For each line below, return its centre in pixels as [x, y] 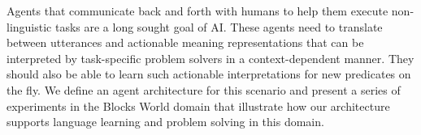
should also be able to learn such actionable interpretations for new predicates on [209, 74]
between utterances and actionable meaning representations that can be [185, 42]
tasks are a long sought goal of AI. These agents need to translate [219, 26]
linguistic [29, 26]
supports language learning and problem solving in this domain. [165, 122]
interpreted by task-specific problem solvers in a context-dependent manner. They [210, 58]
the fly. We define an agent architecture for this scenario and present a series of [204, 89]
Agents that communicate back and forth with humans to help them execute [197, 11]
